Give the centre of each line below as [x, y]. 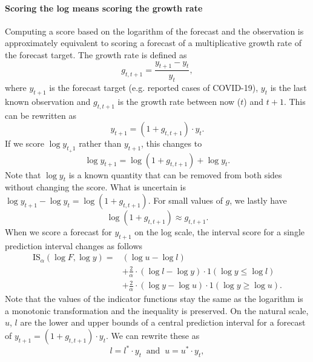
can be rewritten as [41, 115]
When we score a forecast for [58, 231]
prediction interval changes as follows [74, 245]
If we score [25, 143]
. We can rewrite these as [153, 335]
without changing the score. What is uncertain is [95, 187]
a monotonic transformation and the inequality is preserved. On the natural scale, [157, 310]
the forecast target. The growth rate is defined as [96, 54]
